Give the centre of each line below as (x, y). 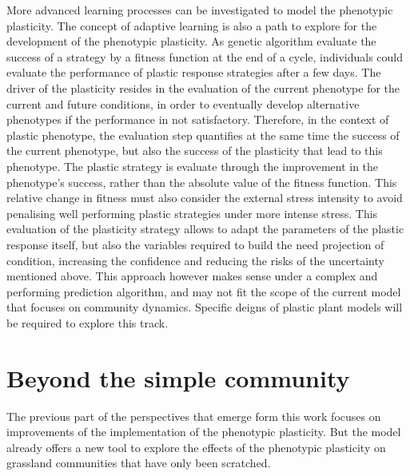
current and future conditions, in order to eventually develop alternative (183, 103)
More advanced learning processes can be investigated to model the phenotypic (200, 10)
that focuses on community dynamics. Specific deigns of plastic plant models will (205, 307)
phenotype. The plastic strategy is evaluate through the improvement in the (193, 166)
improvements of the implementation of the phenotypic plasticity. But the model (204, 432)
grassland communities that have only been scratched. (139, 463)
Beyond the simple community (178, 377)
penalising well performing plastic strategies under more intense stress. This (192, 213)
